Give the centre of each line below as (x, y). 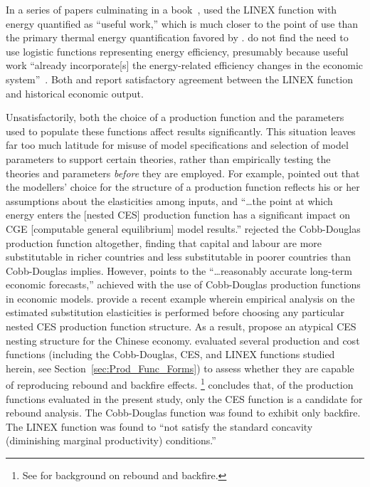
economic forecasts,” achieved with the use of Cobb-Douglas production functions (183, 284)
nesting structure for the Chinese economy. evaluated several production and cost (183, 340)
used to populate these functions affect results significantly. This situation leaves (181, 131)
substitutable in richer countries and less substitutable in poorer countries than (179, 257)
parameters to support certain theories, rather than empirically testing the (168, 158)
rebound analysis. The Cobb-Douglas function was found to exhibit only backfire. (183, 413)
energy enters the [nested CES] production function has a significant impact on (178, 215)
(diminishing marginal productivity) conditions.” (111, 440)
